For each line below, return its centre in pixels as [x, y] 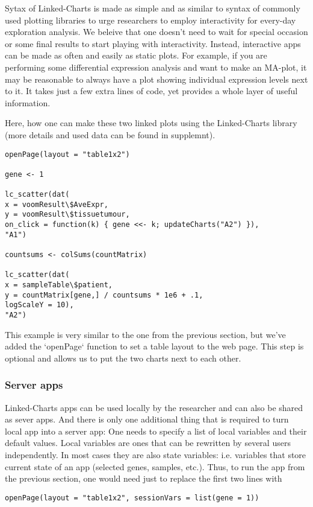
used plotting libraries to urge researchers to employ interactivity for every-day [150, 20]
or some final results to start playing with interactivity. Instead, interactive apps [153, 43]
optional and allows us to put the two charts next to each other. [123, 358]
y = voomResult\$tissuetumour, [67, 215]
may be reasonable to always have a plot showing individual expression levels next [156, 79]
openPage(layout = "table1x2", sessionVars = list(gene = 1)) [132, 498]
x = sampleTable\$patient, [59, 285]
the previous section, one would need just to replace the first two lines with [144, 478]
